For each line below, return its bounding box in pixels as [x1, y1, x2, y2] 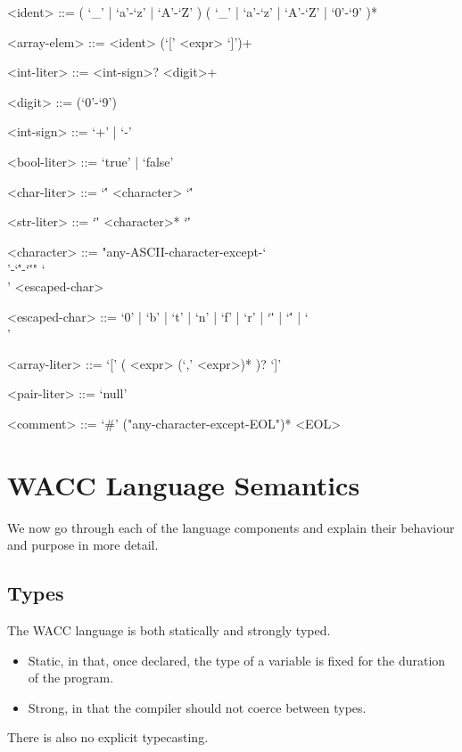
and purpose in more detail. [7, 535, 159, 554]
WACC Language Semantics [7, 466, 360, 503]
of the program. [28, 668, 114, 687]
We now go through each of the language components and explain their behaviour [7, 518, 455, 536]
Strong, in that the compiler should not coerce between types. [28, 698, 367, 716]
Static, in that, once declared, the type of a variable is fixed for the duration [28, 650, 446, 669]
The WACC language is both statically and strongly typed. [7, 621, 331, 640]
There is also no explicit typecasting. [7, 728, 209, 747]
